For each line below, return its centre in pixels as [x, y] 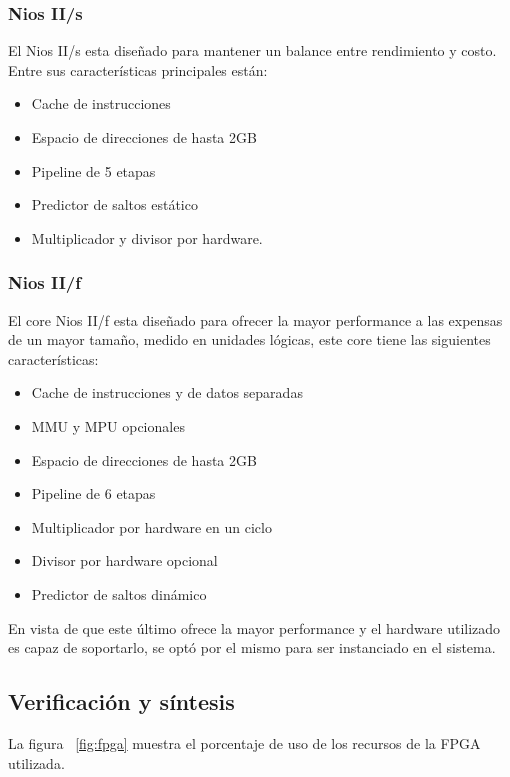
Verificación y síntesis [121, 701]
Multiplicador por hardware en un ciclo [151, 526]
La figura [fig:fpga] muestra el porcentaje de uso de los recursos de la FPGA [244, 742]
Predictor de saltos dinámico [119, 593]
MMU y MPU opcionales [108, 425]
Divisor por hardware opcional [124, 560]
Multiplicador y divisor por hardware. [147, 237]
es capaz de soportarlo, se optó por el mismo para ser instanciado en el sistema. [252, 647]
